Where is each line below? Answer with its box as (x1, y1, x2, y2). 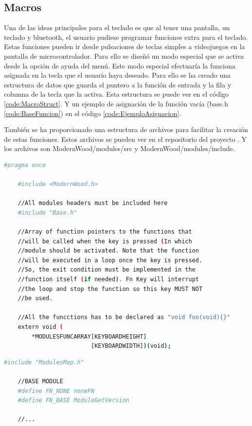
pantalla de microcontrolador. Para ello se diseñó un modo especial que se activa (4, 51, 244, 61)
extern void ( (18, 324, 63, 331)
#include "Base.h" (18, 209, 77, 216)
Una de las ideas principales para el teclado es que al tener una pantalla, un (4, 22, 230, 33)
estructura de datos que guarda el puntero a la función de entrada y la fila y (4, 79, 232, 89)
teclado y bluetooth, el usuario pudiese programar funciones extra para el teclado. (4, 32, 248, 42)
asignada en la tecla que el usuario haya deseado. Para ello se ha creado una (4, 70, 231, 80)
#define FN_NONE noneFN (18, 387, 95, 394)
